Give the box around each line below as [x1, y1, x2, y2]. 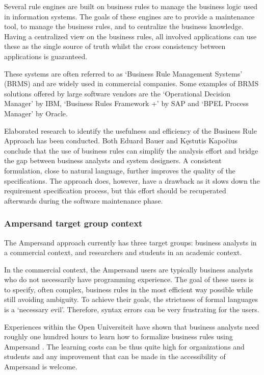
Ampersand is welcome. [4, 361, 77, 372]
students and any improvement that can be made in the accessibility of [4, 351, 226, 362]
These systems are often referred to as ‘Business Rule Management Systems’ [4, 68, 243, 79]
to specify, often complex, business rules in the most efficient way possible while [4, 284, 253, 294]
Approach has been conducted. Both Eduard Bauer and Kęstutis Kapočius [4, 135, 237, 146]
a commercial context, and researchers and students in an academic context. [4, 247, 242, 258]
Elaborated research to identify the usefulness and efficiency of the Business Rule [4, 125, 257, 136]
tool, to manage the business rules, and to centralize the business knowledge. [4, 21, 244, 32]
